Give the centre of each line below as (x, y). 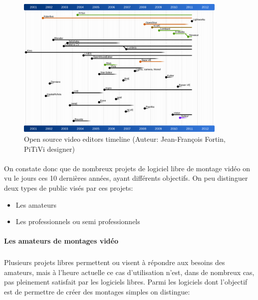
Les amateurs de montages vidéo (61, 241)
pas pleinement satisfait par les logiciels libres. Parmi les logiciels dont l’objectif (126, 282)
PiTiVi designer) (49, 149)
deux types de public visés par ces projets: (69, 187)
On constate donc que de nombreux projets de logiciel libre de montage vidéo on (127, 168)
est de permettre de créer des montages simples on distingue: (97, 292)
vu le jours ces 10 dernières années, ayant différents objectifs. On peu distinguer (126, 178)
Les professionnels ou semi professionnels (78, 221)
